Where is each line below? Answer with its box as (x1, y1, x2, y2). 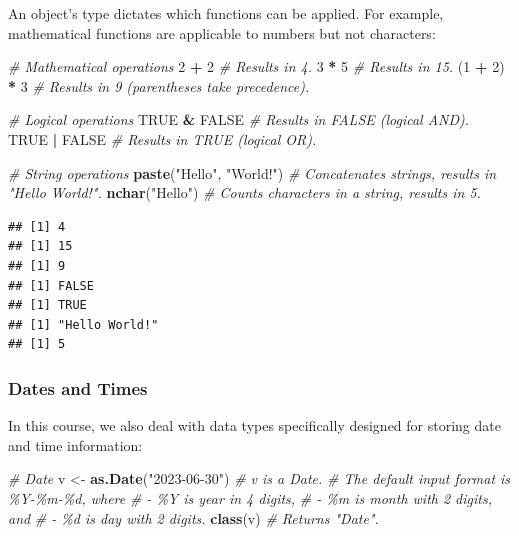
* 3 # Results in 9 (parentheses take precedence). (8, 75, 310, 96)
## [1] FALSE (8, 278, 94, 293)
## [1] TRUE (8, 298, 87, 313)
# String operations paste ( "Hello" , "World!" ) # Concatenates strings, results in (8, 162, 497, 183)
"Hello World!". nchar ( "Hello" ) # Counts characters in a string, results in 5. (8, 182, 481, 203)
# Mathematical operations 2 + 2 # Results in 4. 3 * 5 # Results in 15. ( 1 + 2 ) (8, 56, 505, 77)
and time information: (8, 434, 143, 455)
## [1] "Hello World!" (8, 317, 159, 332)
